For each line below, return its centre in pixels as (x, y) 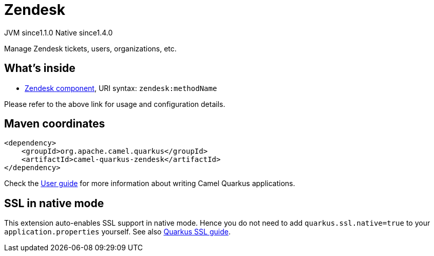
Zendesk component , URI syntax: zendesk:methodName (121, 88)
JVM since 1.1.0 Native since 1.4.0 (59, 32)
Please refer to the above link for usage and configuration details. (115, 104)
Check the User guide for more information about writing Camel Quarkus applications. (150, 184)
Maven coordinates (55, 124)
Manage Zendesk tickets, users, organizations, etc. (90, 48)
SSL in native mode (54, 203)
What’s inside (40, 68)
